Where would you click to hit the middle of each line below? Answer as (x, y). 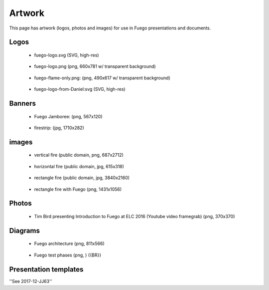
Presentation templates (46, 269)
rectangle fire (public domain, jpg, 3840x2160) (82, 178)
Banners (23, 103)
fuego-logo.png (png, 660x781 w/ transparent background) (95, 66)
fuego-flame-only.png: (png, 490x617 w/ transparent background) (102, 78)
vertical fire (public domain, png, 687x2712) (79, 155)
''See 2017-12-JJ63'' (31, 281)
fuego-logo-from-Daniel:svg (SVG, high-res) (80, 89)
